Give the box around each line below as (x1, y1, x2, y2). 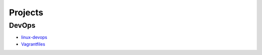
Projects (9, 7, 44, 18)
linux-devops (21, 34, 48, 40)
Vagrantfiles (21, 41, 46, 47)
